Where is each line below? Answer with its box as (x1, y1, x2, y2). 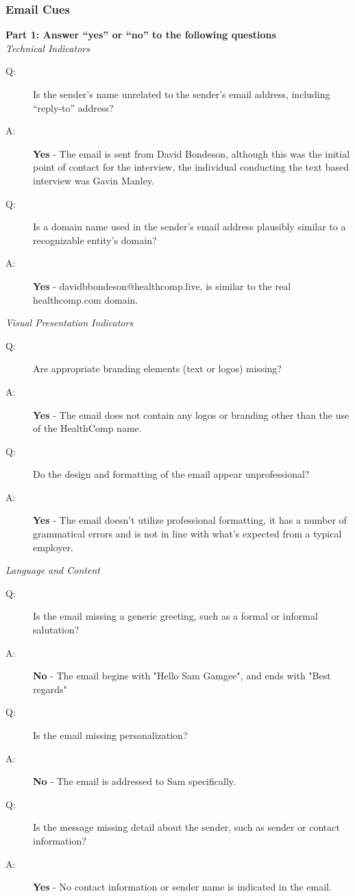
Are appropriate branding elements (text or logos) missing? (33, 361, 282, 376)
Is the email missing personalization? (33, 728, 188, 742)
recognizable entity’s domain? (33, 232, 157, 247)
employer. (33, 540, 73, 554)
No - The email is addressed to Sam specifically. (33, 774, 236, 788)
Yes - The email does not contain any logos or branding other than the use (33, 407, 350, 422)
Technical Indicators (5, 40, 90, 55)
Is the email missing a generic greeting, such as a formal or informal (33, 609, 318, 623)
